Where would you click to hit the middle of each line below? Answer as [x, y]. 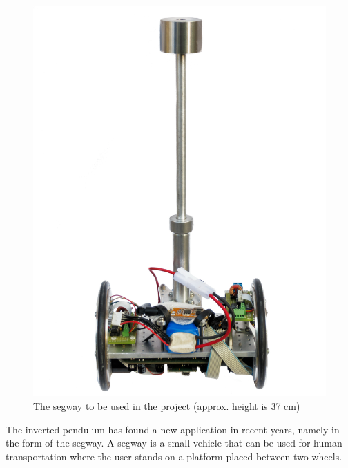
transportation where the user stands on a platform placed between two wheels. [174, 456]
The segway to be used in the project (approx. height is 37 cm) [167, 405]
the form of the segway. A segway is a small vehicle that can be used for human [174, 443]
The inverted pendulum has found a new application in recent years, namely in [173, 429]
